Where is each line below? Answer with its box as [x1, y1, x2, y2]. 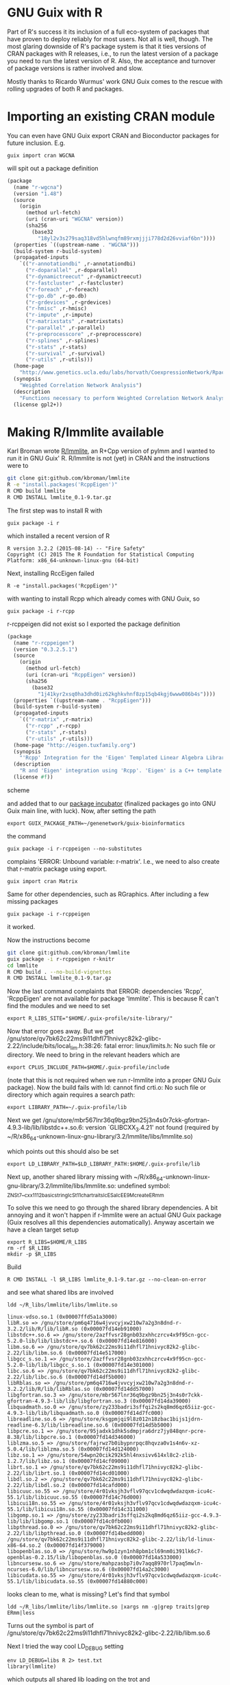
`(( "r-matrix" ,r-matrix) [19, 716, 94, 723]
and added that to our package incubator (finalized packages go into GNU [7, 799, 216, 807]
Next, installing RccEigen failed [7, 569, 94, 577]
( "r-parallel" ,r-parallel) [25, 324, 106, 331]
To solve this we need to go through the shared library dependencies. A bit [7, 1204, 218, 1212]
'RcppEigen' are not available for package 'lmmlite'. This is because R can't [7, 994, 219, 1003]
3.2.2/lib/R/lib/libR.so [7, 1326, 78, 1332]
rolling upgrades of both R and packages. [7, 85, 125, 93]
